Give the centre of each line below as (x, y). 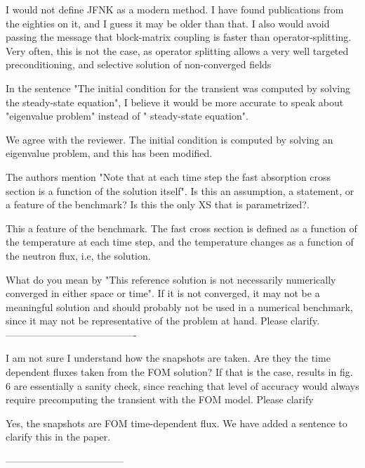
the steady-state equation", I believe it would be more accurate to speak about (175, 102)
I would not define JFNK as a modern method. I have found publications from (175, 9)
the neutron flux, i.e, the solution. (78, 255)
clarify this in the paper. (58, 437)
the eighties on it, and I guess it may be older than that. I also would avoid (168, 23)
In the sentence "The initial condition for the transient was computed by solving (178, 88)
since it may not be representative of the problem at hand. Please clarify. (163, 321)
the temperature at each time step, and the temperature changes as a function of (180, 242)
